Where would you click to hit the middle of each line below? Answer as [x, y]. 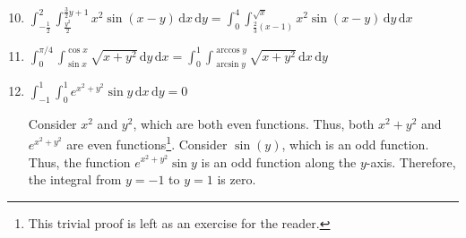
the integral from [75, 179]
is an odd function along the [279, 161]
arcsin [228, 65]
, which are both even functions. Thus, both [254, 123]
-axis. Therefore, [411, 161]
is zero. [237, 179]
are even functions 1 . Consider [147, 143]
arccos [228, 51]
